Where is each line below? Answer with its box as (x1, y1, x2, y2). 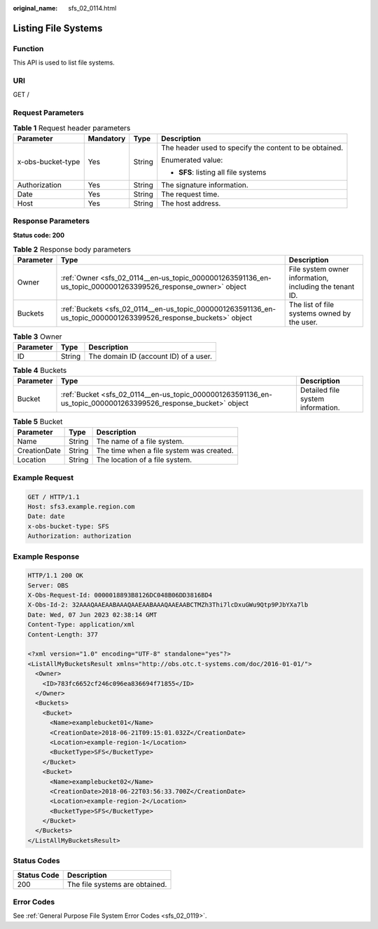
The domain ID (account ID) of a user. (88, 351, 213, 361)
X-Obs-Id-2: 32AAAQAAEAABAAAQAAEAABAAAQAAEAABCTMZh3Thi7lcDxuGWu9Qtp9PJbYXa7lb (27, 601, 309, 609)
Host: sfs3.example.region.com (27, 503, 136, 510)
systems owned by (288, 308, 351, 318)
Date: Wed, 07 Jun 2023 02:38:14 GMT (27, 611, 157, 618)
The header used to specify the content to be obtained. (161, 142, 344, 152)
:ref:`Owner (60, 273, 99, 283)
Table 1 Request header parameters (13, 123, 131, 133)
